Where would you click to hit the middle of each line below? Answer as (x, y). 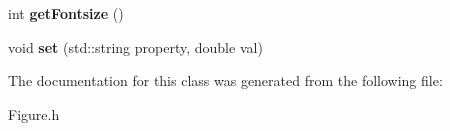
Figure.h (34, 113)
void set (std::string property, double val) (135, 46)
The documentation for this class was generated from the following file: (225, 80)
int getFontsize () (66, 13)
